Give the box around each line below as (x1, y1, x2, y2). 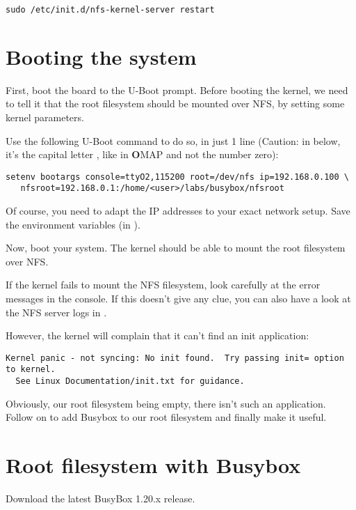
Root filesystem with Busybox (6, 451, 301, 479)
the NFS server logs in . (6, 304, 107, 319)
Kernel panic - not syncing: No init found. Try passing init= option (6, 353, 344, 363)
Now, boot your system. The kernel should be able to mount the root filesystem (6, 240, 346, 255)
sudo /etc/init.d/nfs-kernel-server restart (6, 5, 215, 15)
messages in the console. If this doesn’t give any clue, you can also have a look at (6, 291, 351, 306)
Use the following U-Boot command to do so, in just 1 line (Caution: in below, (6, 133, 341, 148)
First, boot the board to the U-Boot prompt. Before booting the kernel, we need (6, 82, 348, 97)
